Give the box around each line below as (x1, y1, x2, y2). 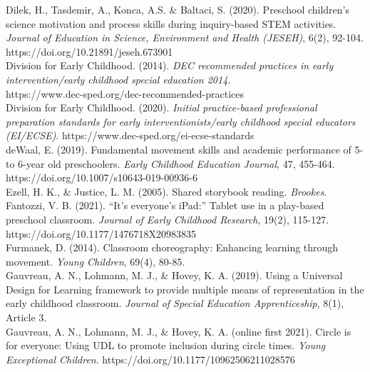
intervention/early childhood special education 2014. (6, 71, 231, 86)
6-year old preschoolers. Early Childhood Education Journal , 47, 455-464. (18, 156, 335, 171)
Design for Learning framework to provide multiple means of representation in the (6, 281, 364, 296)
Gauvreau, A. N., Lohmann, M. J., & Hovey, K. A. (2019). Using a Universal (6, 268, 343, 283)
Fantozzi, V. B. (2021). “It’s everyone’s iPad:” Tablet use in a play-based (6, 198, 324, 213)
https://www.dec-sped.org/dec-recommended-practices (6, 86, 244, 101)
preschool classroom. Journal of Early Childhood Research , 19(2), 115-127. (6, 211, 329, 226)
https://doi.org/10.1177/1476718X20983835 (6, 226, 196, 241)
